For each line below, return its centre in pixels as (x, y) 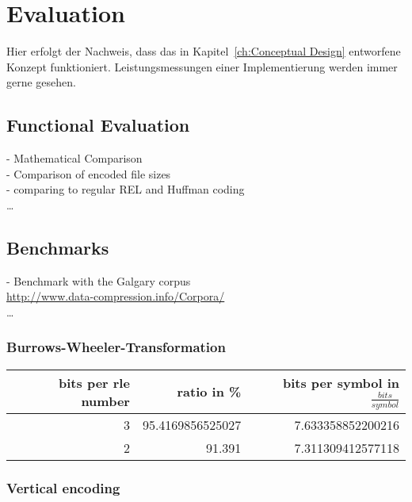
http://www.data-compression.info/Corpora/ (116, 296)
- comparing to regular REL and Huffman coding (126, 189)
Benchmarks (58, 247)
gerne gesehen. (41, 82)
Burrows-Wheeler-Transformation (116, 347)
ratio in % (209, 392)
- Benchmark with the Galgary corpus (99, 280)
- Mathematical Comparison (74, 158)
